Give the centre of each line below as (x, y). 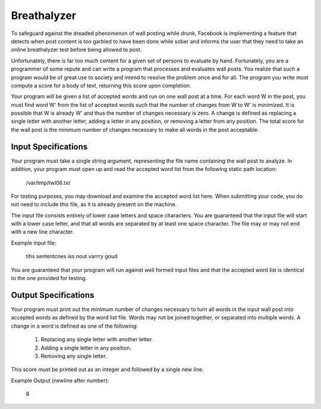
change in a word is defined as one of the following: (74, 326)
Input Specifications (49, 146)
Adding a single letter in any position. (86, 348)
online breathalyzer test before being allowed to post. (76, 50)
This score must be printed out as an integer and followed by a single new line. (107, 370)
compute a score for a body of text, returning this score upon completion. (101, 85)
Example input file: (34, 243)
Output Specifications (53, 295)
